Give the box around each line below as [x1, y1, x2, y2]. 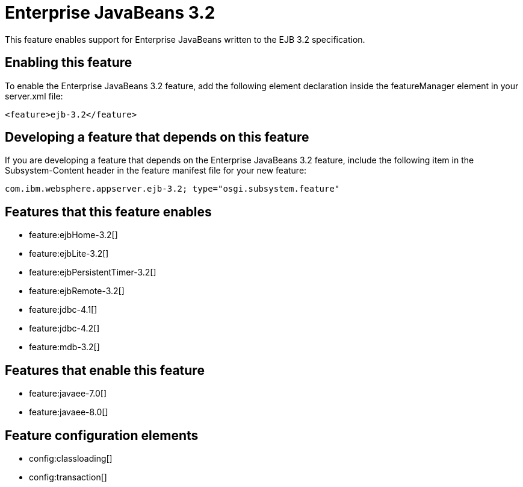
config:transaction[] [29, 471, 107, 482]
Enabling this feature [5, 55, 132, 71]
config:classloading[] [29, 453, 113, 463]
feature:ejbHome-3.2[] [29, 230, 118, 240]
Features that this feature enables [5, 204, 212, 219]
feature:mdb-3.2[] [29, 342, 100, 353]
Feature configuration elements [5, 427, 199, 443]
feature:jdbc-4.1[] [29, 304, 97, 315]
